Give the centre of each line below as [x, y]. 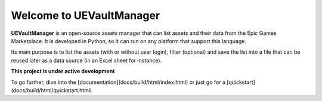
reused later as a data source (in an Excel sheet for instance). [86, 60]
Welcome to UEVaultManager [86, 15]
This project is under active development [63, 71]
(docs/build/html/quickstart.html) [52, 90]
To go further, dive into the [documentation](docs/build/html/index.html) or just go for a [118, 82]
